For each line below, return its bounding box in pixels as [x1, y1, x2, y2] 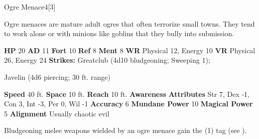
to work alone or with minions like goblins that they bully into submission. [4, 28, 234, 39]
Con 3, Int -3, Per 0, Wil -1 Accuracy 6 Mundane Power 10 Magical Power [4, 98, 253, 109]
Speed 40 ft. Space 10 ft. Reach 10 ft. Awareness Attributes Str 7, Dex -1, [4, 88, 249, 99]
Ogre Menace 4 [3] [4, 2, 56, 12]
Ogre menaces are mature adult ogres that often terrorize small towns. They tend [4, 18, 255, 29]
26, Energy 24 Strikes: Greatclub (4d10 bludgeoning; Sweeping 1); [4, 55, 210, 65]
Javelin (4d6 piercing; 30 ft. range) [4, 71, 110, 82]
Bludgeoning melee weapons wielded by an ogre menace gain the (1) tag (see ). [4, 125, 247, 135]
